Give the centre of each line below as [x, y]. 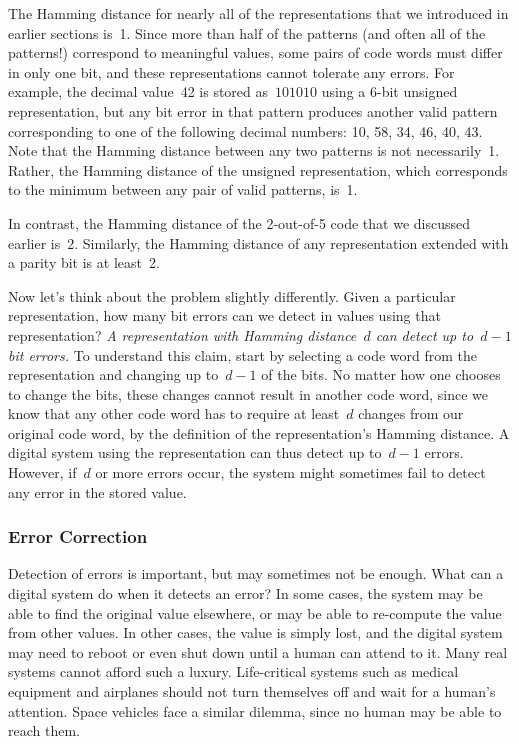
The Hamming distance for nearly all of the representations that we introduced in [258, 13]
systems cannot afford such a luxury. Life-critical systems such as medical [233, 671]
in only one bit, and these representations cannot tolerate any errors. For [231, 71]
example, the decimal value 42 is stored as [138, 91]
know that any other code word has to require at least [174, 413]
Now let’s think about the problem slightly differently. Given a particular [232, 295]
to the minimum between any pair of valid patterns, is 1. [183, 189]
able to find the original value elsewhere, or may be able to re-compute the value [255, 612]
